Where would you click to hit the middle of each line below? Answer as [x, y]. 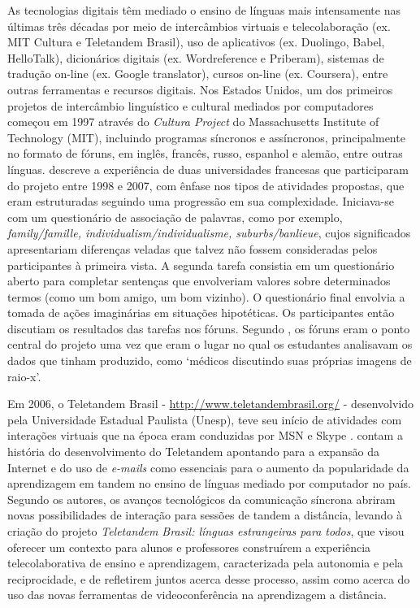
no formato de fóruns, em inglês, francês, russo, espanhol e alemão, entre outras [205, 153]
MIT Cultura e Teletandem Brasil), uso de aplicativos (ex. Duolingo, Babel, [196, 42]
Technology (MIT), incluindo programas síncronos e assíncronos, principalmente [206, 137]
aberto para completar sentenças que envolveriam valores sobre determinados [199, 281]
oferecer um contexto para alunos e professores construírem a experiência [189, 547]
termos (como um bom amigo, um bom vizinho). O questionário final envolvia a [206, 296]
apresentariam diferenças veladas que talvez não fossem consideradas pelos [193, 248]
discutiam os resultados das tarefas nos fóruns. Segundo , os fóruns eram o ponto [209, 328]
